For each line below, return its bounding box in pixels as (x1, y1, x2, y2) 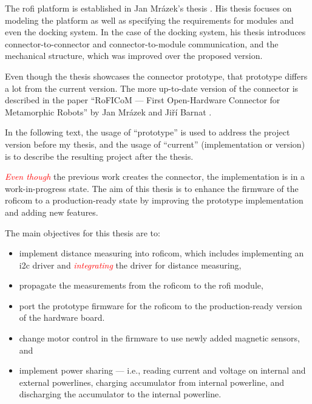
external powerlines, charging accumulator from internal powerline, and (19, 375, 285, 388)
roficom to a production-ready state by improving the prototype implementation (5, 194, 304, 207)
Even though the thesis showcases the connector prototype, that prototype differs (5, 69, 308, 82)
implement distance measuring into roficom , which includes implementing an (19, 247, 304, 259)
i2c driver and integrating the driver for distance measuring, (19, 258, 242, 271)
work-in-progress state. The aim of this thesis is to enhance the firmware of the (5, 182, 299, 194)
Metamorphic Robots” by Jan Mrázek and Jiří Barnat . (5, 105, 212, 118)
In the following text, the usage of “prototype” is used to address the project (5, 126, 290, 139)
